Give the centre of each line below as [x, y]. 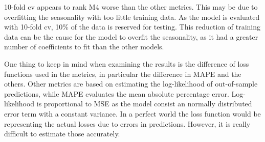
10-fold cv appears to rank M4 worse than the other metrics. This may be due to [131, 7]
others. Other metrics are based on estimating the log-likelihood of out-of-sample [131, 84]
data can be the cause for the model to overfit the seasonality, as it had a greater [131, 36]
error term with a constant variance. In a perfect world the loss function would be [132, 113]
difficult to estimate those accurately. [62, 134]
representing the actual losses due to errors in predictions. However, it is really [127, 123]
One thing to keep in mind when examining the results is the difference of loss [127, 63]
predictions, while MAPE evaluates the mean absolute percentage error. [117, 93]
